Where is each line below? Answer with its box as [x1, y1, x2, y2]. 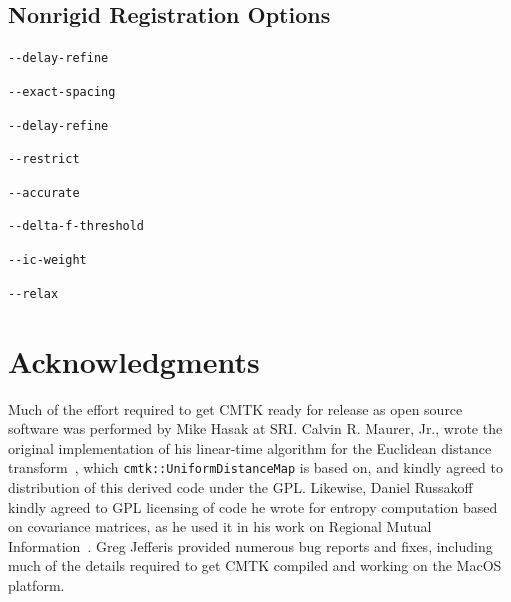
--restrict [8, 152, 80, 167]
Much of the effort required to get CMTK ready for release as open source [8, 398, 463, 419]
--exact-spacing [8, 84, 116, 99]
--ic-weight [8, 253, 87, 268]
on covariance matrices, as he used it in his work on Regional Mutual [8, 516, 432, 537]
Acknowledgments [8, 340, 260, 381]
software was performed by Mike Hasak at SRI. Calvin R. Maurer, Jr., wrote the [8, 418, 503, 439]
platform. [8, 574, 65, 595]
